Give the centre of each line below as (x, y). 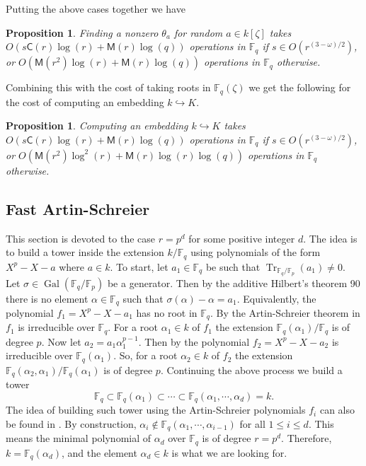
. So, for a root (145, 355)
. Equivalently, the (276, 298)
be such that (233, 266)
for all (252, 424)
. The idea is (330, 238)
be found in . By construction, (71, 424)
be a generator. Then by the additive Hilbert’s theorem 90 (234, 282)
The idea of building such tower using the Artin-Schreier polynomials (156, 410)
